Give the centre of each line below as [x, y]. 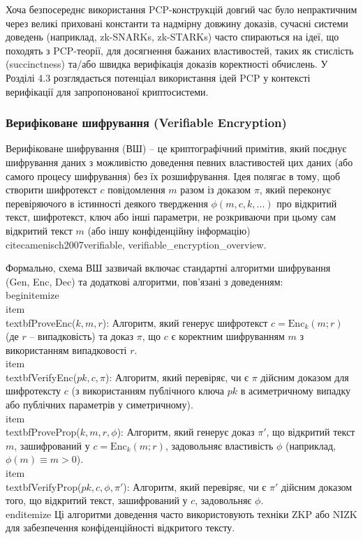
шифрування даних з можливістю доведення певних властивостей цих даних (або [179, 162]
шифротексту [34, 391]
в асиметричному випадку [296, 391]
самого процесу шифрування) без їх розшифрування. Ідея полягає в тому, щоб [173, 176]
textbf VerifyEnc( [42, 377]
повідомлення [136, 190]
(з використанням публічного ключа [148, 391]
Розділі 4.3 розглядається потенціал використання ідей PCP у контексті [158, 77]
